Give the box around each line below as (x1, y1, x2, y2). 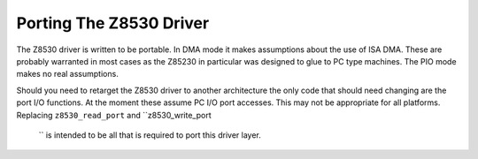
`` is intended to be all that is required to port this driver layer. (38, 129, 261, 140)
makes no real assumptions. (16, 69, 119, 79)
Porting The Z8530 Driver (16, 13, 210, 33)
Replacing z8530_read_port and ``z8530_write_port (16, 110, 212, 120)
